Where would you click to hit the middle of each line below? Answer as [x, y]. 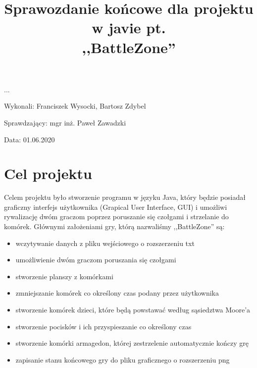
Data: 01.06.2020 [29, 139]
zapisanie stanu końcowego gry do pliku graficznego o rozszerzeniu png [123, 359]
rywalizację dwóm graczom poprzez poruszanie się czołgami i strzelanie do [116, 216]
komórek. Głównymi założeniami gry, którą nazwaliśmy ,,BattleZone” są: [114, 226]
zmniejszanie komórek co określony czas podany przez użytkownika [117, 293]
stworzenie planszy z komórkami [64, 276]
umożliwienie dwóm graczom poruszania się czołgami [96, 260]
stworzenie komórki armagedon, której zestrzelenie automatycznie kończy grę [132, 343]
